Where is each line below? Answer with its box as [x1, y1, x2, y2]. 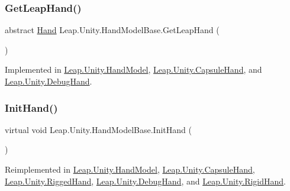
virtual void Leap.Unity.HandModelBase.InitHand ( [5, 123, 192, 135]
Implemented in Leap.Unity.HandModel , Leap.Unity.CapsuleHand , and [5, 63, 262, 76]
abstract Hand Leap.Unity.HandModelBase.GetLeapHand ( [5, 24, 220, 36]
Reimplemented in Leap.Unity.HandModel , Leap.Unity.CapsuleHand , [5, 163, 255, 175]
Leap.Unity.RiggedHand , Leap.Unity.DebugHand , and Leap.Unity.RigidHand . [5, 174, 286, 187]
